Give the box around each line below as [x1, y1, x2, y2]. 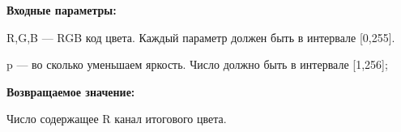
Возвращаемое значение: [6, 83, 135, 100]
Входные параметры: [6, 2, 117, 18]
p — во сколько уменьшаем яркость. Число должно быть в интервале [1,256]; [6, 56, 388, 73]
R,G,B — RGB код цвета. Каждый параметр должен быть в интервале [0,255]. [6, 28, 395, 45]
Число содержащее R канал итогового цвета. [6, 110, 227, 127]
